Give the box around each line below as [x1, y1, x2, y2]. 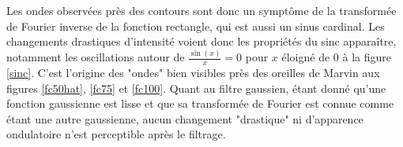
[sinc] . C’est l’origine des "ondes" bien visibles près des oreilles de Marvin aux [6, 64, 380, 80]
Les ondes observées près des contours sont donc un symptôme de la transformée [6, 2, 397, 18]
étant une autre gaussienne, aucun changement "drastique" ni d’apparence [6, 110, 363, 127]
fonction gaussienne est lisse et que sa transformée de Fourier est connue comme [6, 95, 394, 112]
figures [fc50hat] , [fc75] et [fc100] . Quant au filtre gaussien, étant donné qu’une [6, 79, 386, 96]
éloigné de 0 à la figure [281, 49, 391, 65]
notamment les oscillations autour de [6, 49, 185, 65]
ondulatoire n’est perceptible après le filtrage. [6, 126, 226, 142]
